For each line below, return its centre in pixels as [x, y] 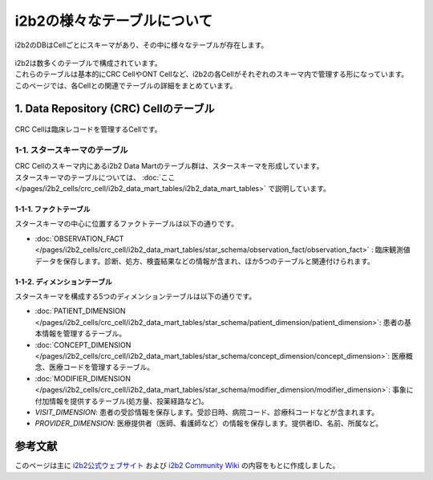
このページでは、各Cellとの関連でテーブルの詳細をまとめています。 [126, 85]
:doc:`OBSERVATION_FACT [79, 238]
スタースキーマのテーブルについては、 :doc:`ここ [95, 177]
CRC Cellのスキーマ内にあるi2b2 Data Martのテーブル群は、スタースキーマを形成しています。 [169, 166]
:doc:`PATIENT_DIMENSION [80, 311]
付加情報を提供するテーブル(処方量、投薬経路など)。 [121, 401]
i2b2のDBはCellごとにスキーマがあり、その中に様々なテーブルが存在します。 [142, 45]
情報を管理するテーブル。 [84, 334]
